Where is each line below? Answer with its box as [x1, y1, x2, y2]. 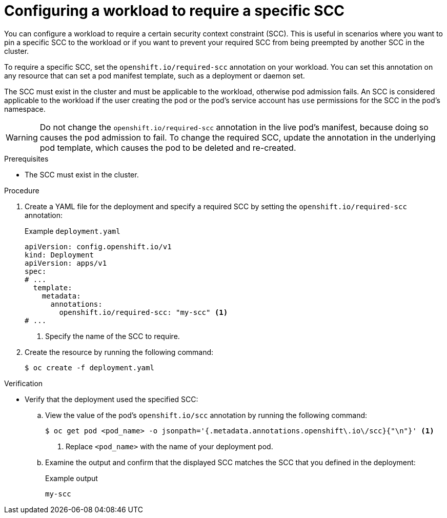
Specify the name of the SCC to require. [45, 331, 180, 341]
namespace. [4, 104, 46, 113]
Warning [6, 132, 38, 143]
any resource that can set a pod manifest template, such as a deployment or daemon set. [4, 71, 305, 80]
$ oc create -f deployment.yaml [25, 363, 154, 372]
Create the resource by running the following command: [25, 347, 214, 356]
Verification [4, 378, 43, 388]
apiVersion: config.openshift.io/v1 [25, 242, 172, 251]
